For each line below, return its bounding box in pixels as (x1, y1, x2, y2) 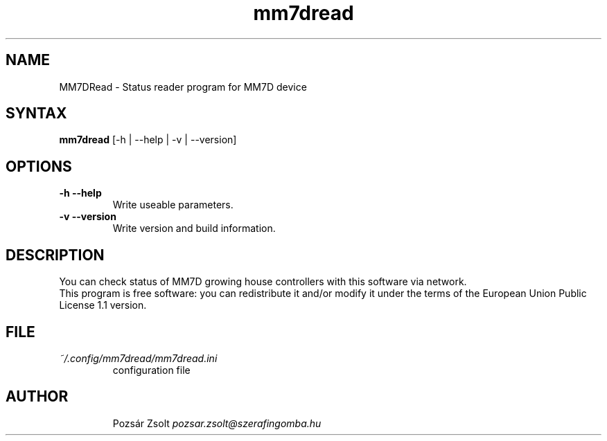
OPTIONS (6, 157, 72, 175)
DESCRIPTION (6, 246, 105, 264)
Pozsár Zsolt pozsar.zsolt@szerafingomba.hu (112, 417, 322, 429)
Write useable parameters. (112, 199, 234, 211)
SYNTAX (6, 105, 67, 123)
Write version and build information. (112, 222, 276, 235)
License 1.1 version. (59, 299, 147, 312)
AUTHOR (6, 388, 69, 406)
